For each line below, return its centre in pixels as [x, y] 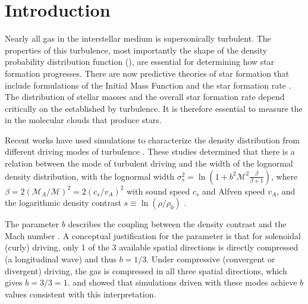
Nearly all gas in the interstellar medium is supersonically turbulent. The [138, 38]
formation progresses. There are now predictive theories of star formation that [147, 73]
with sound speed [158, 191]
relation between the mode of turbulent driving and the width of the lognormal [149, 163]
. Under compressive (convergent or [211, 259]
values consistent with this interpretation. [81, 294]
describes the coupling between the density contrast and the [177, 224]
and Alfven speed [234, 191]
